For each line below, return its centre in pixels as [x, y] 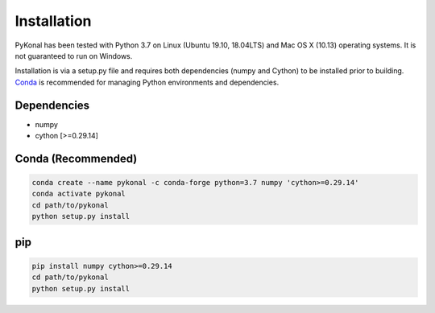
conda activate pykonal [79, 194]
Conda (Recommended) [76, 158]
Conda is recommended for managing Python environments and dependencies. [147, 82]
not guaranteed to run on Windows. [74, 56]
